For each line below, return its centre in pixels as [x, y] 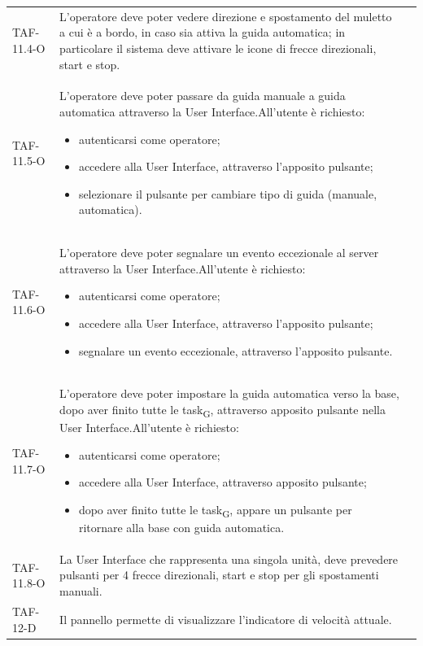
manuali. [81, 591]
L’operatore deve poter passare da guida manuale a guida [203, 96]
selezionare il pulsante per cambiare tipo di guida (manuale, [228, 193]
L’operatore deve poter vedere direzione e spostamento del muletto [226, 16]
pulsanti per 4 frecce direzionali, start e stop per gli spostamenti [219, 575]
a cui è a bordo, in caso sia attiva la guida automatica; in [203, 32]
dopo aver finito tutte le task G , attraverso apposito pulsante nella [222, 410]
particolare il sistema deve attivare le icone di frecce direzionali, [218, 48]
